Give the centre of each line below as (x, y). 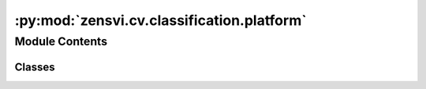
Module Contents (61, 41)
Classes (35, 67)
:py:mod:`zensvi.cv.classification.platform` (161, 20)
